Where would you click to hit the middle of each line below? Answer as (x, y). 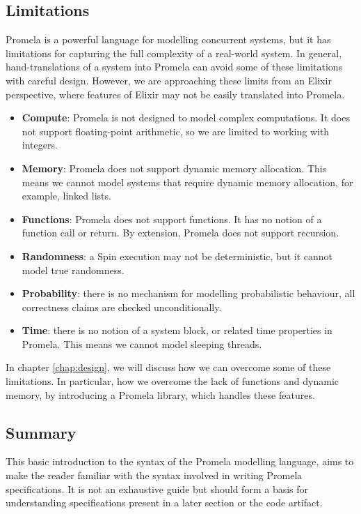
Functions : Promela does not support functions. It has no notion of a (172, 219)
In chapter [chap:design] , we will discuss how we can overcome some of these (168, 367)
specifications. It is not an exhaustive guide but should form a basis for (157, 489)
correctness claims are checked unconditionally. (122, 307)
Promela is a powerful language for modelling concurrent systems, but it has (168, 39)
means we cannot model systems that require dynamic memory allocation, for (187, 182)
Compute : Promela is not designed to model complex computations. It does (186, 118)
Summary (41, 432)
